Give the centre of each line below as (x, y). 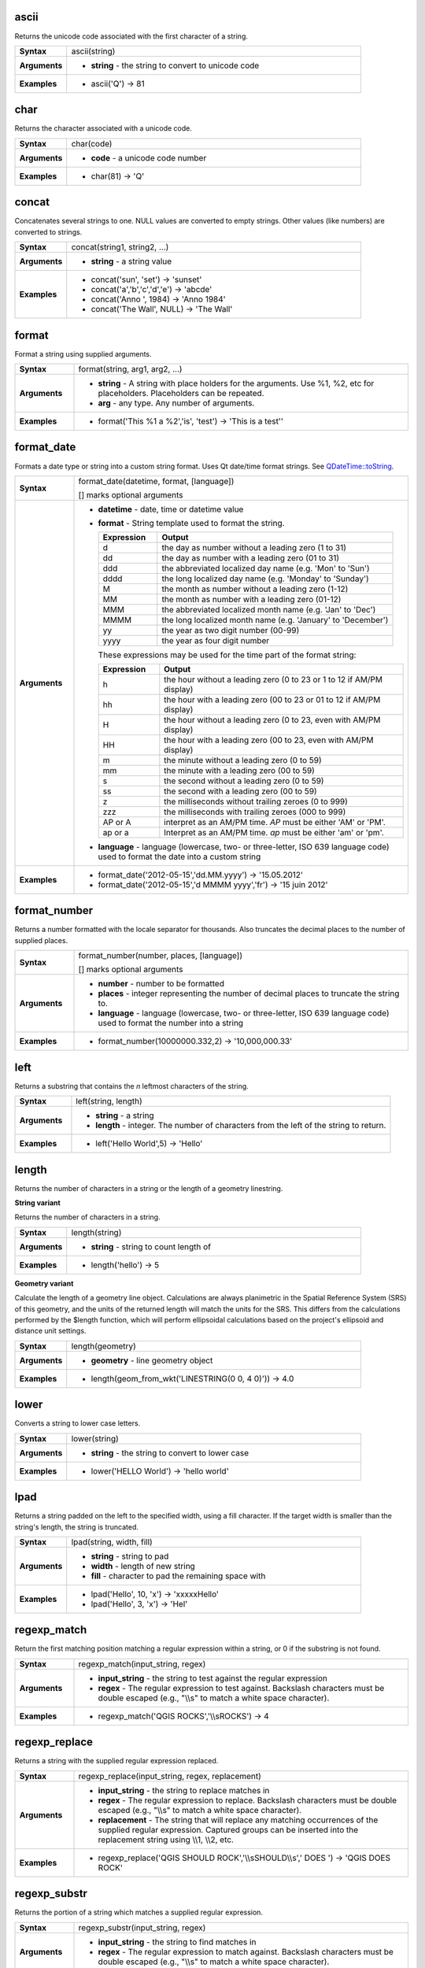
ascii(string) (93, 51)
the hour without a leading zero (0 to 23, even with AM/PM (272, 720)
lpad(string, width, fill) (112, 1541)
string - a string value (131, 261)
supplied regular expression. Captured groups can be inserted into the (228, 1829)
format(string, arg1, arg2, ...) (130, 369)
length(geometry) (104, 1346)
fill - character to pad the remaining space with (178, 1576)
